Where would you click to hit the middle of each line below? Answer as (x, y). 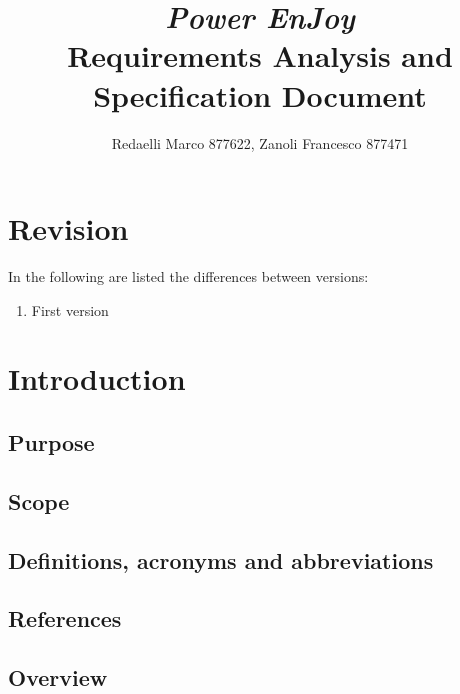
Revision (68, 228)
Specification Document (260, 94)
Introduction (97, 378)
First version (70, 309)
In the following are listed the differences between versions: (188, 276)
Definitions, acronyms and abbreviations (221, 559)
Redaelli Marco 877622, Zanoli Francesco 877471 (260, 142)
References (65, 618)
